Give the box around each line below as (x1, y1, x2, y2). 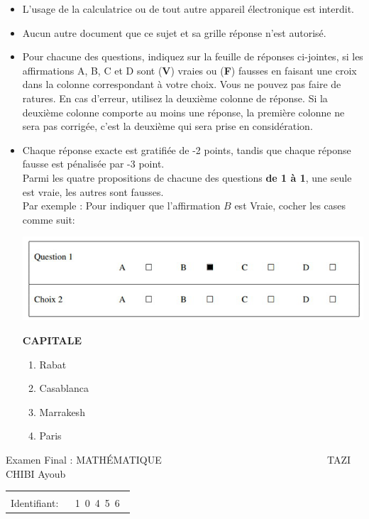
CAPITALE (22, 333, 82, 348)
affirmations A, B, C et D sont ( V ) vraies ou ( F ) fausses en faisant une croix (22, 62, 357, 77)
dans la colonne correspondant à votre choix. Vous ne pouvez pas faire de (22, 77, 341, 92)
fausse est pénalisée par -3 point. (22, 156, 165, 171)
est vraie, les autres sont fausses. (22, 184, 164, 199)
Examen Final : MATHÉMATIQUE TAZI (6, 452, 351, 467)
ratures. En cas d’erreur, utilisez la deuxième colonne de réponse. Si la (22, 90, 328, 105)
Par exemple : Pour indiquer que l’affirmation (22, 198, 221, 213)
